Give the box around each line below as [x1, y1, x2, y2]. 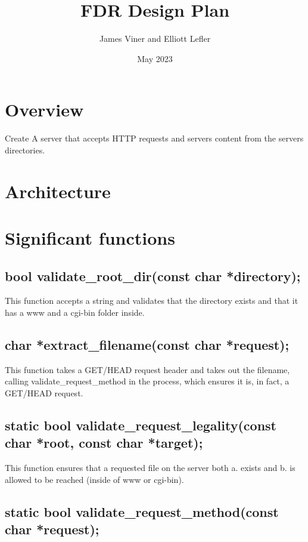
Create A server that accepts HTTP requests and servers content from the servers [5, 132, 304, 144]
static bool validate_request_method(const [5, 502, 279, 521]
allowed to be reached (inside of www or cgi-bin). [5, 473, 184, 485]
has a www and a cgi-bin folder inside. [5, 306, 145, 318]
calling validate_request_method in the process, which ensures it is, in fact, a [5, 375, 290, 387]
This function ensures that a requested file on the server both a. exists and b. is [5, 461, 295, 474]
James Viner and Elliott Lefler [99, 32, 211, 45]
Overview [5, 97, 84, 122]
